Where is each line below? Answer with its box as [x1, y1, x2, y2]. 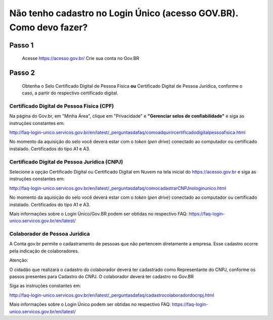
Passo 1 [9, 41, 34, 49]
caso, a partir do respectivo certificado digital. [22, 90, 118, 96]
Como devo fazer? [9, 22, 88, 33]
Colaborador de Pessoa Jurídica [9, 230, 90, 237]
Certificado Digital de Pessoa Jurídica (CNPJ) [9, 158, 123, 165]
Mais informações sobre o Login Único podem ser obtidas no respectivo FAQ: [9, 301, 171, 307]
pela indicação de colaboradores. [9, 248, 79, 254]
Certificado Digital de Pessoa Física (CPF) [9, 102, 114, 110]
